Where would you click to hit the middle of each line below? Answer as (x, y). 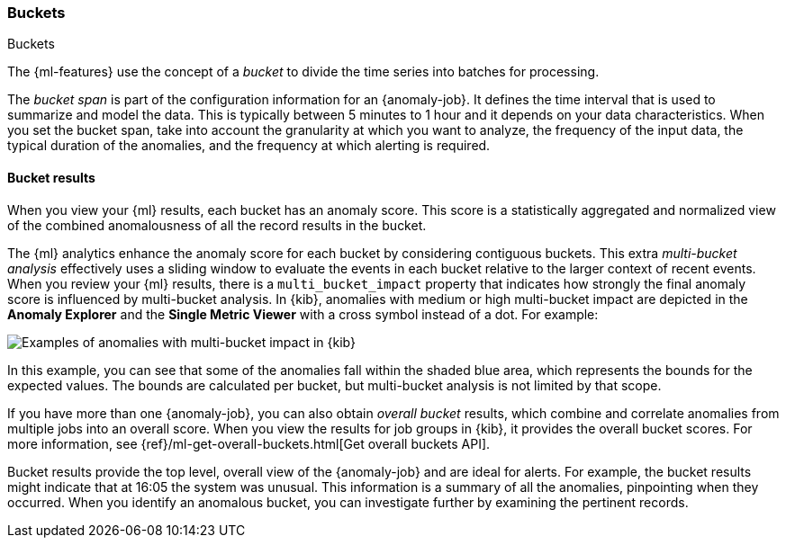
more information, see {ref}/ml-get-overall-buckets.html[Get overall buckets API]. (249, 443)
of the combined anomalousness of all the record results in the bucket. (217, 225)
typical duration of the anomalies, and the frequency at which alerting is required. (249, 146)
